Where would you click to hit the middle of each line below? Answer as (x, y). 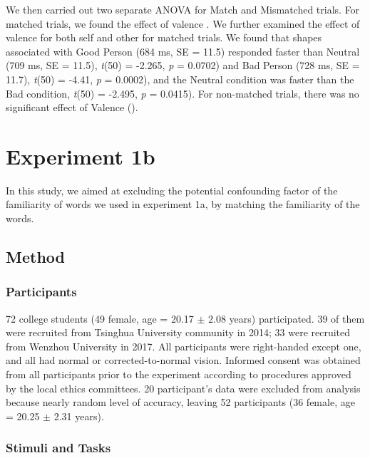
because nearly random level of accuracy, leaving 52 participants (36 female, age (180, 402)
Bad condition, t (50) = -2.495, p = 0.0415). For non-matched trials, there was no (183, 93)
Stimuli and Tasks (58, 448)
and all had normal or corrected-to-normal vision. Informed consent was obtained (183, 360)
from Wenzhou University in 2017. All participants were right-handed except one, (184, 346)
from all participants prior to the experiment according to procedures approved (179, 374)
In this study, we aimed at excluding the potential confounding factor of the (172, 190)
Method (35, 257)
